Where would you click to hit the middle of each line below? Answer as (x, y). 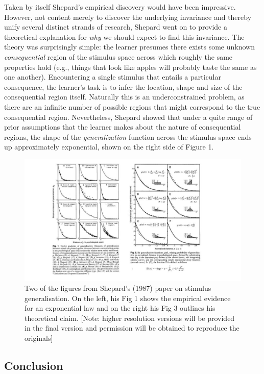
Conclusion (34, 365)
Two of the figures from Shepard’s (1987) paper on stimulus (118, 288)
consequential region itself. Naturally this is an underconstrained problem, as (124, 97)
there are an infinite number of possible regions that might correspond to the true (132, 106)
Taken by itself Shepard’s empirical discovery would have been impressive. (120, 7)
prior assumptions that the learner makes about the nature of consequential (123, 127)
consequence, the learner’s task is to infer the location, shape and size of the (123, 86)
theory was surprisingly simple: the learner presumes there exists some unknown (129, 47)
